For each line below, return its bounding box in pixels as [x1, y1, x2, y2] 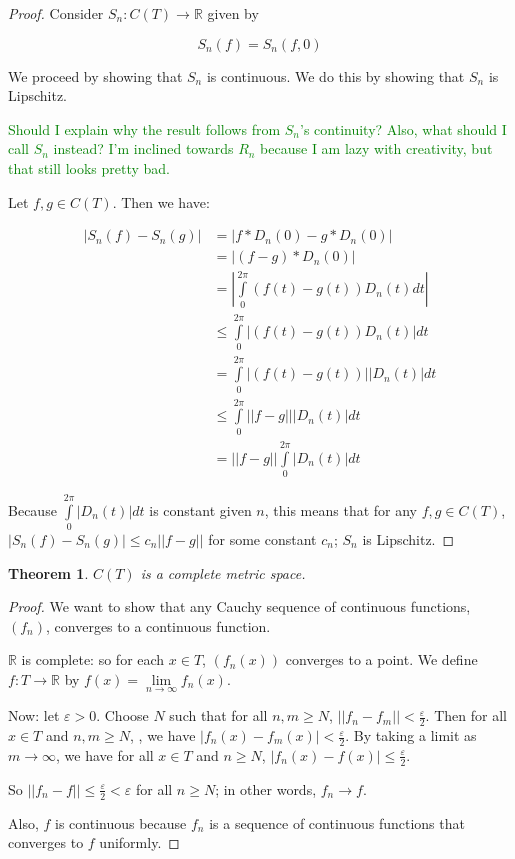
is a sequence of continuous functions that [209, 812, 465, 833]
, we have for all [56, 744, 154, 765]
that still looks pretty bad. [8, 157, 170, 178]
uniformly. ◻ [99, 832, 180, 853]
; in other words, [215, 778, 317, 799]
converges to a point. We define [285, 649, 478, 670]
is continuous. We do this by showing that [206, 65, 465, 86]
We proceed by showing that [8, 65, 183, 86]
